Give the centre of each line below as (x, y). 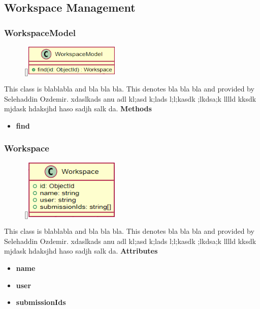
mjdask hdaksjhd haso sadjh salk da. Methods (78, 109)
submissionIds (41, 302)
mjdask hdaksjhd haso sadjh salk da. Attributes (81, 251)
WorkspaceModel (40, 32)
